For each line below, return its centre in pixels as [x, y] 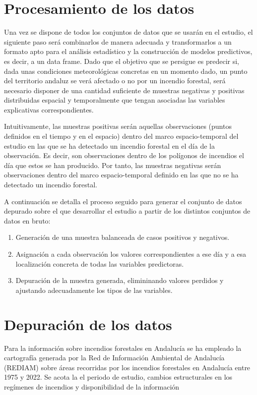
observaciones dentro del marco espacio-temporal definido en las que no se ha [121, 175]
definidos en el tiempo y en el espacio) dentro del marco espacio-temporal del [121, 136]
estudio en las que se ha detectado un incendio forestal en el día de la [109, 145]
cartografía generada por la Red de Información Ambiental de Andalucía [114, 358]
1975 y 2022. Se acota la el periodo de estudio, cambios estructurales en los [118, 377]
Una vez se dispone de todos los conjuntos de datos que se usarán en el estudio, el [128, 32]
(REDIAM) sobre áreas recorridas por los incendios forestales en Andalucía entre [127, 367]
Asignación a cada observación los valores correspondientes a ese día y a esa [131, 254]
